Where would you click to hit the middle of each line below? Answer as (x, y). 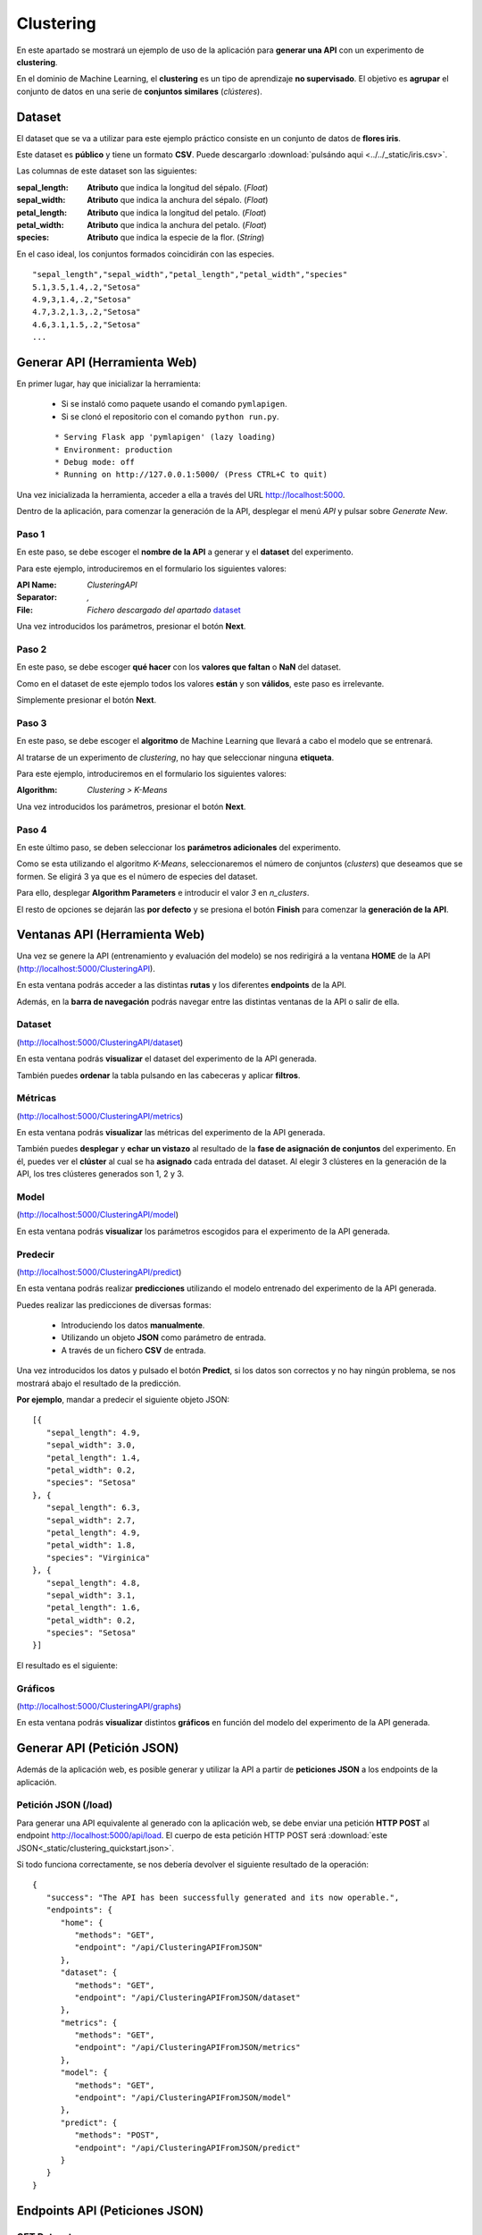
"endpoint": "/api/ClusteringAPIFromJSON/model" (183, 2098)
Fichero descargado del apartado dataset (164, 610)
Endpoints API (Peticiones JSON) (110, 2210)
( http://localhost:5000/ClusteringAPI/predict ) (99, 1272)
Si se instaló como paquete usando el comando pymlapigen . (174, 404)
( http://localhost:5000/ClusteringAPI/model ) (97, 1215)
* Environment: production (114, 450)
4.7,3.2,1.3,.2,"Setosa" (87, 312)
